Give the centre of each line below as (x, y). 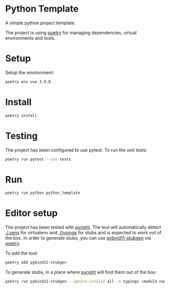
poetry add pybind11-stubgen (36, 263)
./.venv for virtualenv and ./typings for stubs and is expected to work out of (83, 233)
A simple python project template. (40, 23)
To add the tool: (22, 253)
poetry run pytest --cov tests (38, 159)
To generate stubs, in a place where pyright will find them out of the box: (81, 272)
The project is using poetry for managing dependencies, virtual (71, 32)
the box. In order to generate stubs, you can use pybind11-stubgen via (78, 238)
